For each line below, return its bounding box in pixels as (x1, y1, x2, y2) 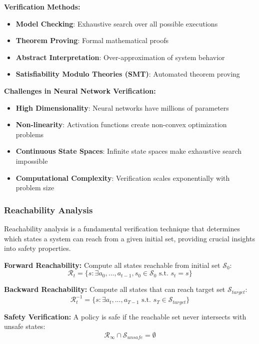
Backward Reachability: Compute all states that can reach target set (4, 284, 225, 294)
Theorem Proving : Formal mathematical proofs (15, 35, 168, 46)
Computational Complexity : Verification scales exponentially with (15, 172, 230, 183)
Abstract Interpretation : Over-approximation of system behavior (15, 52, 225, 62)
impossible (15, 155, 48, 166)
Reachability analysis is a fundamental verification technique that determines (4, 223, 240, 233)
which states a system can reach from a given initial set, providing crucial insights (4, 233, 255, 243)
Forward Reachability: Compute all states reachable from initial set (4, 259, 220, 270)
